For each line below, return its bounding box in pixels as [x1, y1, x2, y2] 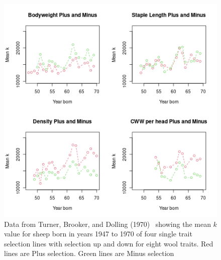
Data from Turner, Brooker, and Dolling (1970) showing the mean [4, 218, 211, 229]
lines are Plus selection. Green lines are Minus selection [4, 248, 174, 258]
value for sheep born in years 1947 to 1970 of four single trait [4, 228, 192, 239]
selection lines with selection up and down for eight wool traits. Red [4, 238, 213, 248]
